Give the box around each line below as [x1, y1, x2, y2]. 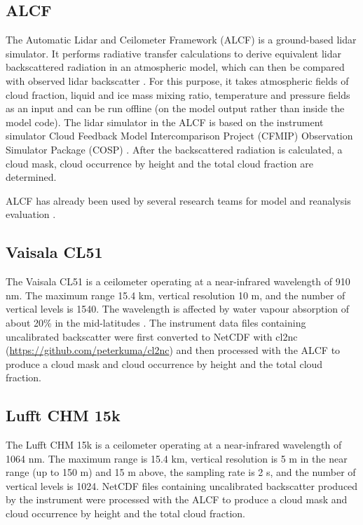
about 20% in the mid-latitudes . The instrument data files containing [6, 315, 306, 329]
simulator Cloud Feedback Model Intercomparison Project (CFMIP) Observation [6, 128, 353, 143]
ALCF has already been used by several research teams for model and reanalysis [6, 193, 351, 207]
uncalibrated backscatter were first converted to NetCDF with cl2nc [6, 329, 298, 343]
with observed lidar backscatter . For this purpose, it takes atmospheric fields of [6, 73, 349, 88]
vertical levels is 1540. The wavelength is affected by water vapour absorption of [6, 301, 350, 316]
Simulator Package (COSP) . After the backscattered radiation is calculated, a [6, 142, 343, 156]
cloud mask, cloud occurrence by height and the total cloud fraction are [6, 156, 313, 170]
